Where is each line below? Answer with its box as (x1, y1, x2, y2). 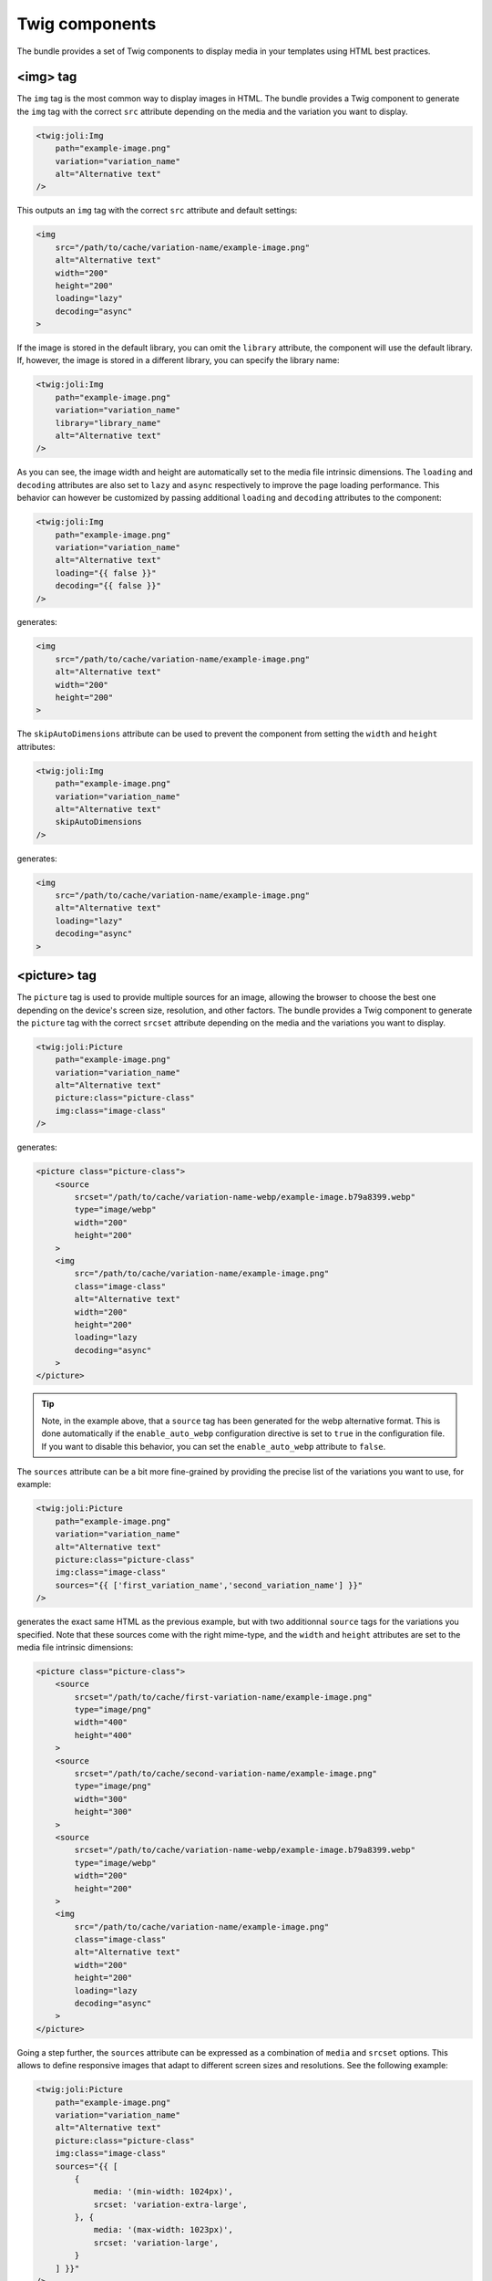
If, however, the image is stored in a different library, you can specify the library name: (16, 355, 340, 366)
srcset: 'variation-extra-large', (93, 2199, 248, 2210)
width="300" (74, 1794, 128, 1804)
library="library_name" (55, 418, 161, 428)
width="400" (74, 1717, 128, 1728)
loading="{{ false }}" (55, 568, 157, 578)
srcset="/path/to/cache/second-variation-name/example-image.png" (74, 1768, 378, 1779)
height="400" (74, 1730, 133, 1740)
